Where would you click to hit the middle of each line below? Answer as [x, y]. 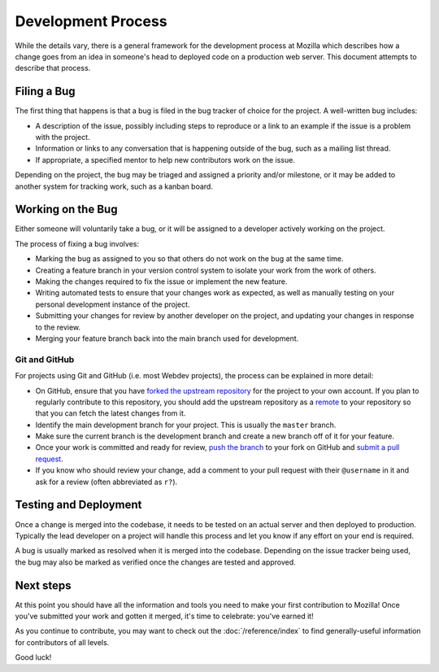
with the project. [63, 137]
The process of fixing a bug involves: [77, 243]
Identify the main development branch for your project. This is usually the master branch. [186, 425]
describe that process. [53, 68]
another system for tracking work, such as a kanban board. [114, 186]
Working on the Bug [66, 209]
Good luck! [33, 657]
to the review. [58, 327]
